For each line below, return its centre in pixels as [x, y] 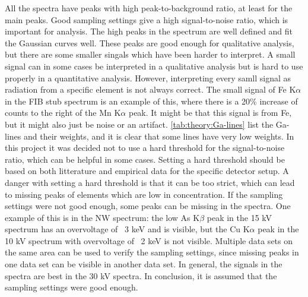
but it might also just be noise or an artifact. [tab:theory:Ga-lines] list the [139, 124]
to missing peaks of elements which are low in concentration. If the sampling [144, 194]
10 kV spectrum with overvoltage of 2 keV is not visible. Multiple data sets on [149, 240]
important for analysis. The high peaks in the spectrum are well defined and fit [149, 31]
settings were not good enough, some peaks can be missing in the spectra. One [148, 206]
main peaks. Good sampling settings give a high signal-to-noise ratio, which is [147, 19]
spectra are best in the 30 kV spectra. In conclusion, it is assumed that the [141, 275]
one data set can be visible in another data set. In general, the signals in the [144, 264]
